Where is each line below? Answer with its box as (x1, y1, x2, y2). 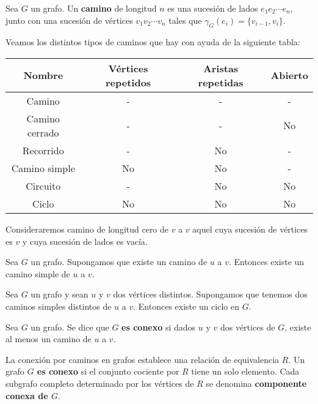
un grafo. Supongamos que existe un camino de (31, 255, 208, 268)
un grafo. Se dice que (31, 320, 109, 333)
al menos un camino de (5, 332, 92, 345)
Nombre (23, 68, 63, 83)
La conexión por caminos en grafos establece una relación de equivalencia (5, 353, 280, 365)
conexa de (5, 389, 48, 402)
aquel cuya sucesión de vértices (192, 222, 308, 235)
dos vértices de (220, 320, 275, 333)
